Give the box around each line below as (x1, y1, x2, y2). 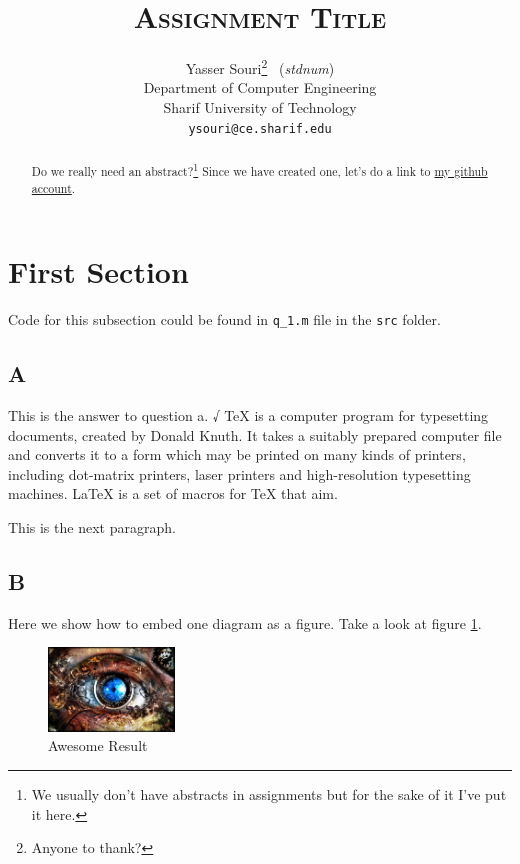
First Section (8, 251, 189, 292)
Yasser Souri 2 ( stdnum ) (185, 55, 335, 78)
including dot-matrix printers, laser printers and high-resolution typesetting (8, 463, 471, 484)
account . (31, 179, 76, 196)
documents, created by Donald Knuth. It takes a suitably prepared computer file (8, 424, 502, 445)
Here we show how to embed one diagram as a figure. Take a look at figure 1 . (8, 612, 482, 633)
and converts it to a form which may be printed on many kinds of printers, (8, 444, 466, 465)
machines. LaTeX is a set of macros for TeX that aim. (8, 483, 338, 504)
